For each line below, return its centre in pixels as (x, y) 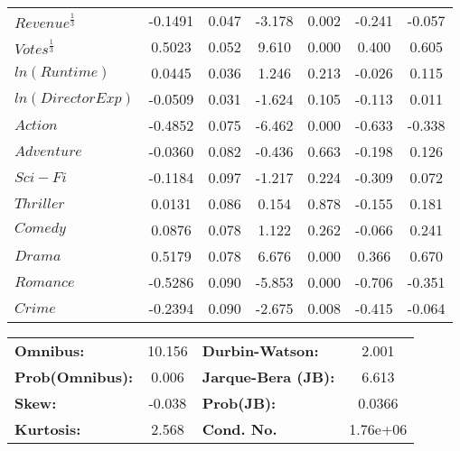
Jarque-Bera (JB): (268, 377)
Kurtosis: (48, 429)
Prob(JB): (239, 403)
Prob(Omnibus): (74, 377)
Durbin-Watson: (260, 350)
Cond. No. (239, 429)
